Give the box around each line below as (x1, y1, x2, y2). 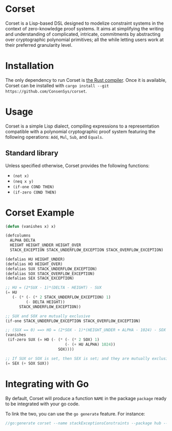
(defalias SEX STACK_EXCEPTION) (5, 276, 74, 281)
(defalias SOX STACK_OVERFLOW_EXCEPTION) (5, 271, 95, 276)
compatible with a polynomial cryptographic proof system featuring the (5, 128, 156, 134)
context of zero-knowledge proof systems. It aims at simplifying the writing (5, 25, 164, 31)
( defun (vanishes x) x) (5, 224, 56, 229)
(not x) (12, 173, 29, 178)
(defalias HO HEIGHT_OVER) (5, 261, 63, 266)
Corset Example (5, 207, 75, 219)
